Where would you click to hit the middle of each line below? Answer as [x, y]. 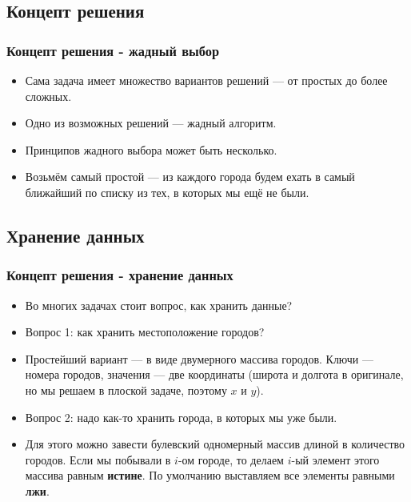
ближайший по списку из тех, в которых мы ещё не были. [167, 192]
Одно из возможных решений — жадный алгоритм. [151, 123]
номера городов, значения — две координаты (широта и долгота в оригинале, [214, 374]
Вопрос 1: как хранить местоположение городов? [145, 332]
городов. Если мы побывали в [98, 459]
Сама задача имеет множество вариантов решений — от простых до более [206, 80]
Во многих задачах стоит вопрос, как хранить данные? [159, 305]
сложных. [48, 96]
